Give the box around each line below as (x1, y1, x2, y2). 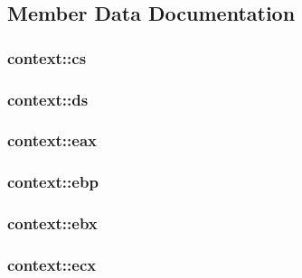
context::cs (7, 46, 87, 69)
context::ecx (7, 253, 97, 275)
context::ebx (7, 212, 98, 235)
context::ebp (7, 171, 99, 193)
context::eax (7, 129, 98, 152)
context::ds (7, 88, 89, 110)
